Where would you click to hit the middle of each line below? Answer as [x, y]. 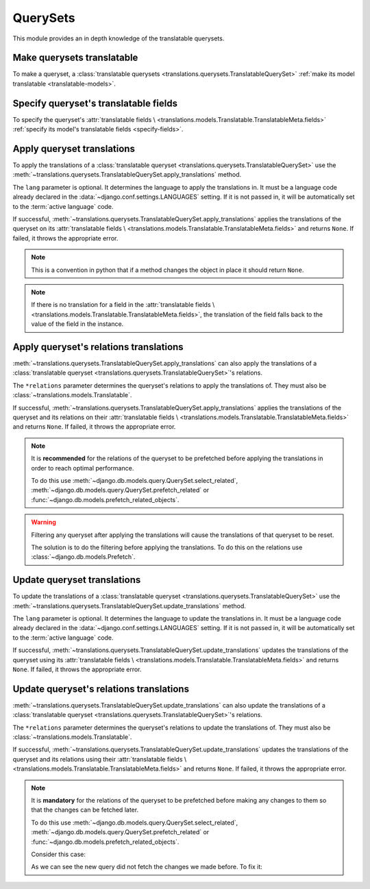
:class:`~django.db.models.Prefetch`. [83, 557]
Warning [44, 522]
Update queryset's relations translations [101, 689]
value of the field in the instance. [77, 324]
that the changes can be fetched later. [85, 810]
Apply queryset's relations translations [98, 347]
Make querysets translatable [75, 58]
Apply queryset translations [74, 148]
